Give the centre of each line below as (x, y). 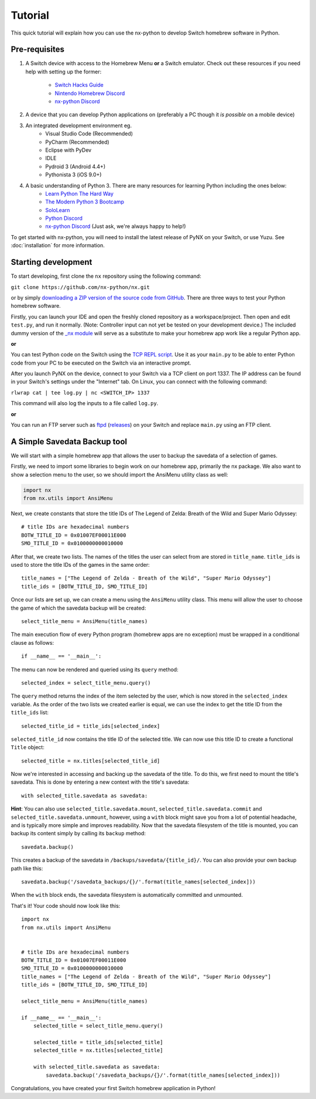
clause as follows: (32, 642)
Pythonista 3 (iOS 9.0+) (73, 175)
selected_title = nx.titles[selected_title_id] (91, 761)
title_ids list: (30, 713)
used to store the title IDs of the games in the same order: (80, 565)
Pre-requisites (37, 50)
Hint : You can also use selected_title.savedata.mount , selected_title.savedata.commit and (137, 809)
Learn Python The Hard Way (80, 193)
